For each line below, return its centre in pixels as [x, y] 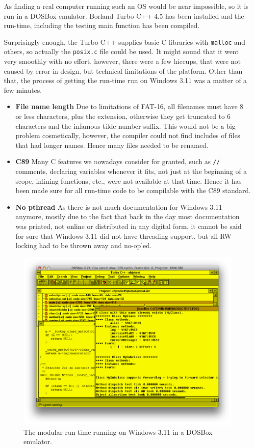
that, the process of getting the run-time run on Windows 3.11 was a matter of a [126, 80]
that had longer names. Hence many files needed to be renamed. [112, 145]
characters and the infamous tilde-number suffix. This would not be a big [126, 126]
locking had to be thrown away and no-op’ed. [84, 245]
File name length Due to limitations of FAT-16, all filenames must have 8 [129, 106]
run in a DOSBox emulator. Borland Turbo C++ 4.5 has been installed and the [124, 15]
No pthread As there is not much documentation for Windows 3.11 [119, 207]
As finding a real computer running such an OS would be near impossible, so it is [126, 6]
